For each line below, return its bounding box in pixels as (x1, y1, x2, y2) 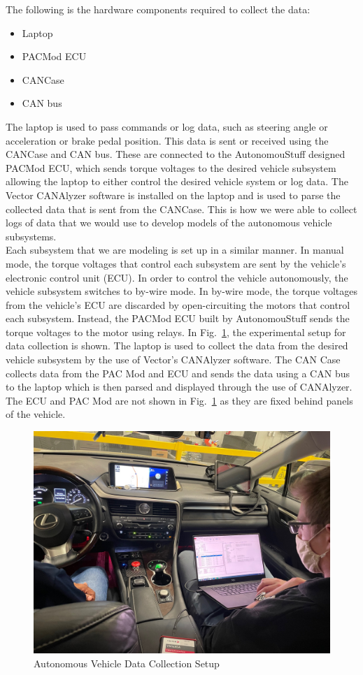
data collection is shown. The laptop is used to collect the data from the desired (6, 338, 348, 353)
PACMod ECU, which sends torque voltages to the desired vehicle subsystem (6, 160, 336, 175)
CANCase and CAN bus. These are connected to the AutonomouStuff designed (6, 147, 346, 161)
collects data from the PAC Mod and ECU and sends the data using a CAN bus (6, 365, 350, 380)
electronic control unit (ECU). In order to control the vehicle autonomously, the (6, 270, 348, 284)
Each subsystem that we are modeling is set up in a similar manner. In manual (6, 242, 344, 257)
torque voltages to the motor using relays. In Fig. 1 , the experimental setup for (6, 324, 346, 339)
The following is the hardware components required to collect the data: (6, 2, 311, 16)
